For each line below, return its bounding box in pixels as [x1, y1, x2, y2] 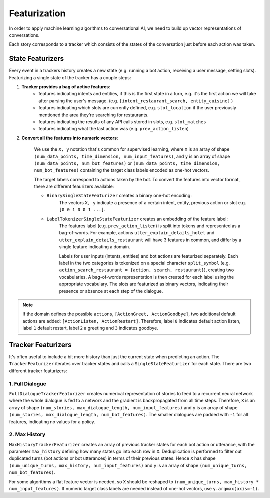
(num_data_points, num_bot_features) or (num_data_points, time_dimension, [34, 160, 220, 166]
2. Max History [9, 431, 46, 438]
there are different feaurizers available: [34, 183, 114, 190]
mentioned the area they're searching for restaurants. [38, 112, 149, 118]
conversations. [9, 32, 40, 38]
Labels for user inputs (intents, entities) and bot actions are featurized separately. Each [59, 253, 238, 259]
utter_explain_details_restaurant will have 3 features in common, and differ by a [59, 237, 242, 243]
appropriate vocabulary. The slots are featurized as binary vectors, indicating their [59, 281, 229, 287]
